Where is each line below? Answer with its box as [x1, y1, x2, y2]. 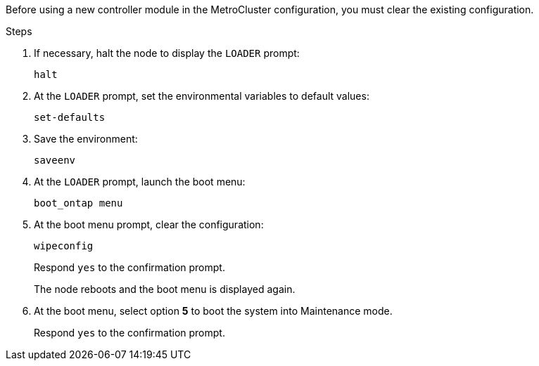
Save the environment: [34, 133, 138, 145]
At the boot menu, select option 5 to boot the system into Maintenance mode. [34, 305, 393, 317]
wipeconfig [34, 240, 94, 251]
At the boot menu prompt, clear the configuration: [34, 218, 264, 230]
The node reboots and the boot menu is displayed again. [34, 283, 296, 295]
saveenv [34, 155, 76, 166]
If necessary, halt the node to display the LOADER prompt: [34, 47, 300, 59]
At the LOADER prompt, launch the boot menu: [34, 176, 246, 188]
